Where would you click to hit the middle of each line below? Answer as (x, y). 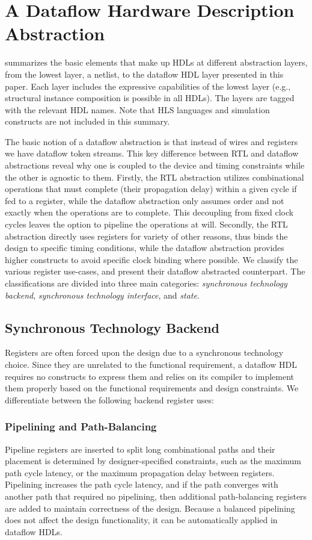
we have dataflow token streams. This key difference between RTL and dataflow (152, 153)
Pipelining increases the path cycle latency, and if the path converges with (142, 484)
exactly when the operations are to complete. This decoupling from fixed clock (149, 212)
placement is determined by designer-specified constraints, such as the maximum (153, 461)
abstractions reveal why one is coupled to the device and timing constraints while (155, 165)
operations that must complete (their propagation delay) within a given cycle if (151, 189)
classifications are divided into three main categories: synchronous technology (146, 283)
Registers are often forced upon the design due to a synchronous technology (144, 352)
